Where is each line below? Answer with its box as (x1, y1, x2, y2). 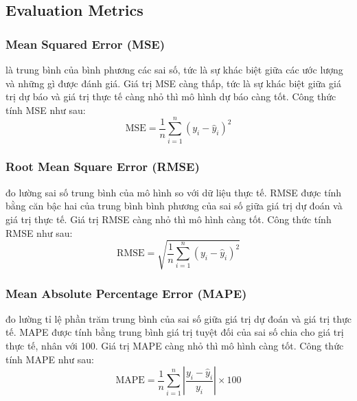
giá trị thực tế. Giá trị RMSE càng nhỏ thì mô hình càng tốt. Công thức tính (5, 211, 332, 226)
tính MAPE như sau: (5, 352, 94, 366)
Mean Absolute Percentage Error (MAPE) (5, 284, 247, 301)
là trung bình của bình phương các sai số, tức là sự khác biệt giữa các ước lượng (5, 62, 343, 76)
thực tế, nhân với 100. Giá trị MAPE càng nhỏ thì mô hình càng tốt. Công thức (5, 339, 344, 353)
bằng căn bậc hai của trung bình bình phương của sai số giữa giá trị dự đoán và (5, 198, 343, 213)
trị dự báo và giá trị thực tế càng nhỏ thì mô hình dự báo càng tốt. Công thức (5, 89, 336, 104)
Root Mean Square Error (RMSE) (5, 158, 200, 175)
